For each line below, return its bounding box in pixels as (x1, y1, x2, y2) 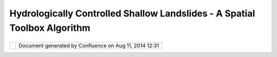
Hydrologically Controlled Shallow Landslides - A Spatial (9, 8, 255, 19)
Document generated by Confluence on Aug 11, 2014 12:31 (18, 42, 159, 49)
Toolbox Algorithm (9, 22, 91, 33)
